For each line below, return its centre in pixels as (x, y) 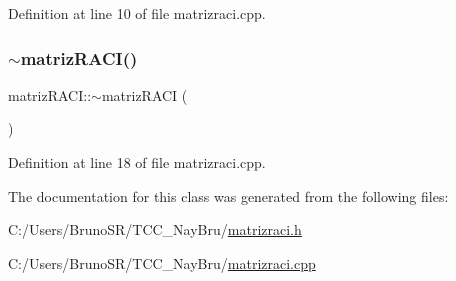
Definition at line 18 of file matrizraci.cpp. (137, 162)
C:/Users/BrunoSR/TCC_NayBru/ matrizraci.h (155, 229)
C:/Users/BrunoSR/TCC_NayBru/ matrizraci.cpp (162, 262)
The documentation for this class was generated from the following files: (228, 195)
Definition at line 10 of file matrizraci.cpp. (137, 13)
